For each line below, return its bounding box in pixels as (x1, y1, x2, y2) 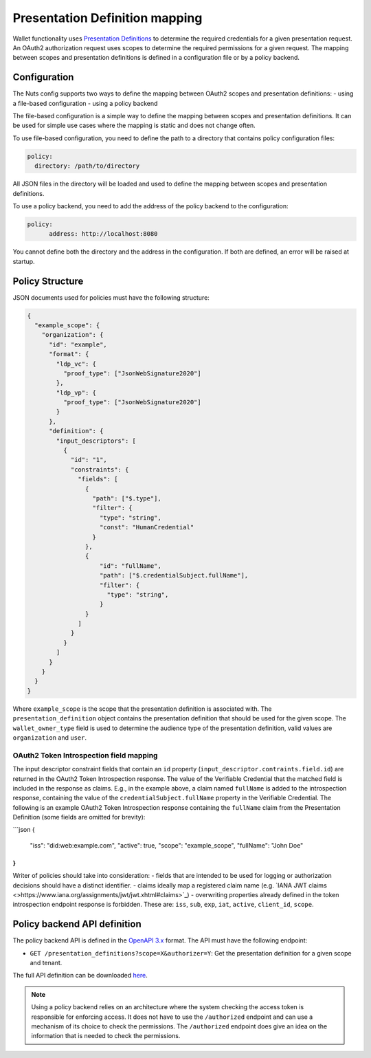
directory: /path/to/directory (34, 162, 140, 170)
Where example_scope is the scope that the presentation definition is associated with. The (12, 705, 272, 713)
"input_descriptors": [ (56, 437, 137, 445)
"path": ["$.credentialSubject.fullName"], (100, 571, 249, 580)
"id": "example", (49, 340, 108, 349)
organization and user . (12, 733, 87, 742)
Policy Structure (12, 275, 84, 287)
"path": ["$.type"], (92, 495, 161, 502)
